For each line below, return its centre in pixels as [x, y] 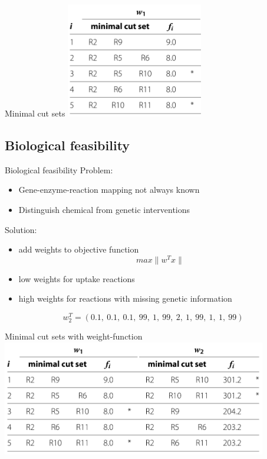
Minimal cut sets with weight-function [74, 336]
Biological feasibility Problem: [59, 169]
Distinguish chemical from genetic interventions [104, 209]
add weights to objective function [79, 249]
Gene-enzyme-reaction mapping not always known [109, 190]
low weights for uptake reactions [77, 278]
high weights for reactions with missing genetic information [125, 298]
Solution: [21, 229]
